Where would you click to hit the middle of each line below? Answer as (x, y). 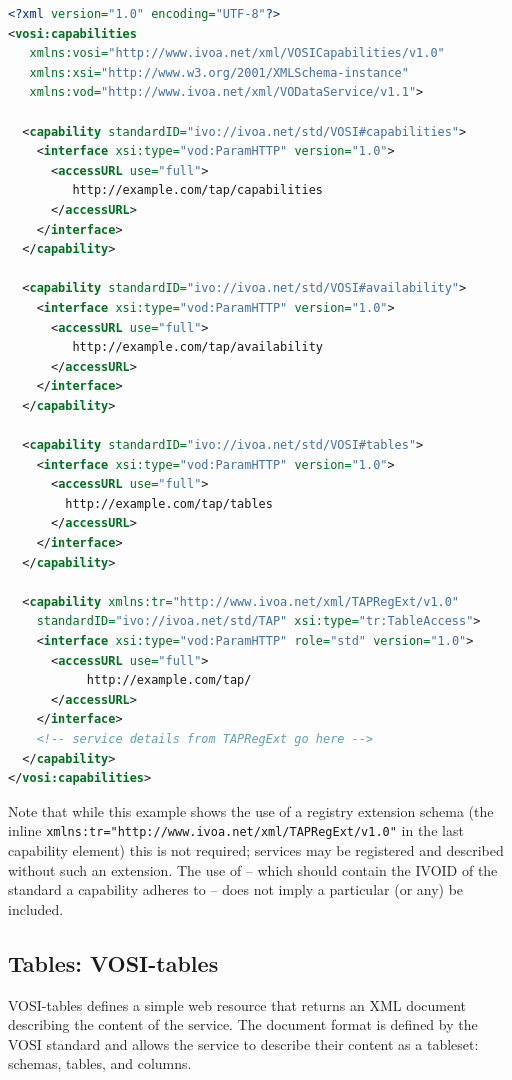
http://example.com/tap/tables (169, 503)
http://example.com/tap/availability (197, 347)
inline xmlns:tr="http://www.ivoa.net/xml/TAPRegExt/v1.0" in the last (236, 830)
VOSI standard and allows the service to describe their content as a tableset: (243, 1043)
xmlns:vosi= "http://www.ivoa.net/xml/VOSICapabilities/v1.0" (237, 53)
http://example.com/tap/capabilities (197, 190)
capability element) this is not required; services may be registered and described (256, 850)
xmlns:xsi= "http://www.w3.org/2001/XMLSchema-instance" (219, 72)
